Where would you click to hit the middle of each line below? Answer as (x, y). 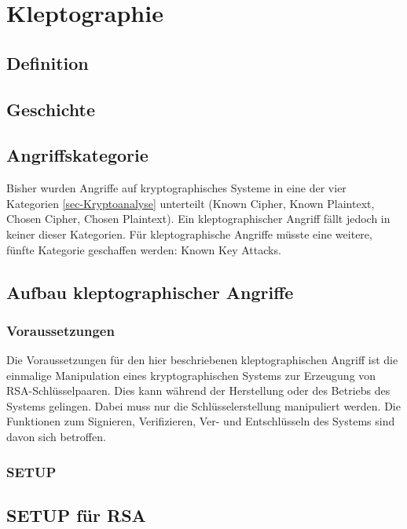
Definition (48, 62)
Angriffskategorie (77, 155)
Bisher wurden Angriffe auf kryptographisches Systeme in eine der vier (176, 188)
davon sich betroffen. (56, 437)
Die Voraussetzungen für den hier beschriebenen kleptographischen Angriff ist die (202, 360)
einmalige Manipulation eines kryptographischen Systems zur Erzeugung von (191, 375)
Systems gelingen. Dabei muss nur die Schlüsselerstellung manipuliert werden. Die (203, 405)
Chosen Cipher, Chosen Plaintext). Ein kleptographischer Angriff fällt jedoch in (198, 219)
